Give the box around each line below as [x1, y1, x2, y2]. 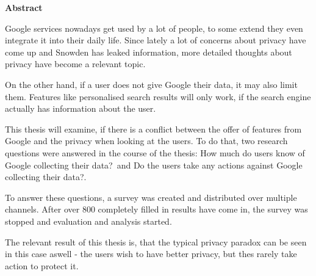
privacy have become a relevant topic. [5, 57, 146, 70]
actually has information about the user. [5, 102, 156, 115]
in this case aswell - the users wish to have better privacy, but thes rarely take [5, 247, 297, 260]
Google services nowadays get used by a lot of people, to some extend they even [5, 21, 303, 34]
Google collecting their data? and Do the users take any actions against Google [5, 158, 303, 171]
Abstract [5, 1, 43, 13]
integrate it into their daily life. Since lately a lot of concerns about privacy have [5, 34, 306, 46]
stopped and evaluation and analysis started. [5, 214, 172, 227]
